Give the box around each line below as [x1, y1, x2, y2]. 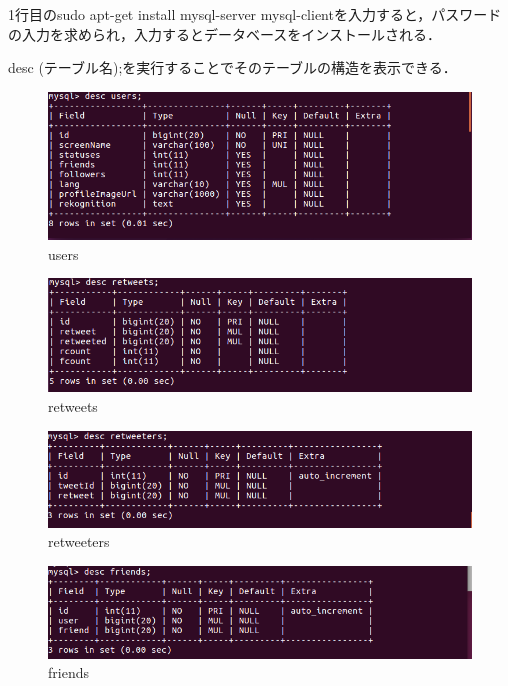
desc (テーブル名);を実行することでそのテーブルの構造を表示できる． [8, 57, 457, 78]
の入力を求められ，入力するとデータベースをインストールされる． [8, 23, 442, 44]
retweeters [48, 531, 110, 552]
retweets [48, 396, 98, 416]
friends [48, 662, 89, 683]
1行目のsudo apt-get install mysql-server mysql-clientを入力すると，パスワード [8, 4, 502, 24]
